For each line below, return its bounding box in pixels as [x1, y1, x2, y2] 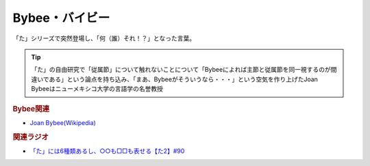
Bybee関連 [12, 104, 50, 113]
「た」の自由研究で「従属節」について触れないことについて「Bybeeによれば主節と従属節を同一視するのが [31, 66, 332, 74]
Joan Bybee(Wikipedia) [29, 118, 96, 126]
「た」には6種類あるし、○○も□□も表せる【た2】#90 [29, 147, 185, 155]
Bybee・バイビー [12, 10, 110, 25]
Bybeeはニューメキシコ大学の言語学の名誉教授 [31, 85, 164, 93]
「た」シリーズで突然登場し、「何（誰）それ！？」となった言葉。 [12, 34, 195, 42]
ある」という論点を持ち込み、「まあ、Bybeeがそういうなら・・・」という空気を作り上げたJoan [49, 75, 319, 83]
